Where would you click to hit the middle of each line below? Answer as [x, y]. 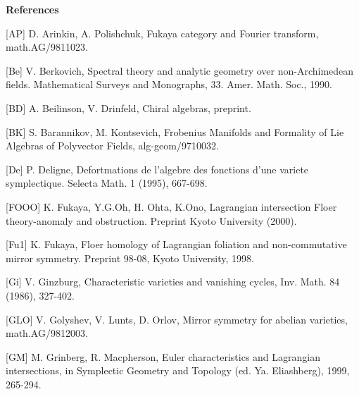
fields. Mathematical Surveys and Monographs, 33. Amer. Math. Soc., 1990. [169, 84]
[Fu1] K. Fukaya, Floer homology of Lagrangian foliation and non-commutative [176, 244]
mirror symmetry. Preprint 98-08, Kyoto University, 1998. [130, 258]
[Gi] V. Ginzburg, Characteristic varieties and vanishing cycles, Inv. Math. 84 [173, 282]
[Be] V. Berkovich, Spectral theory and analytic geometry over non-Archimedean [180, 70]
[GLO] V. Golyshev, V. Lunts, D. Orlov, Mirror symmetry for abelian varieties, [177, 319]
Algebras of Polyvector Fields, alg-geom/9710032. [112, 146]
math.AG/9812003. [47, 333]
